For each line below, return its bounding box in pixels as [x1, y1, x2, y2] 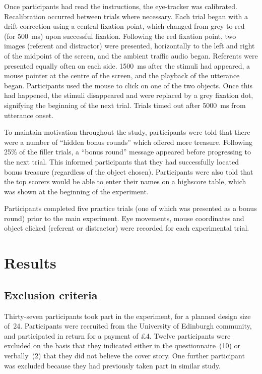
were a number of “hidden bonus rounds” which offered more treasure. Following [4, 136, 253, 147]
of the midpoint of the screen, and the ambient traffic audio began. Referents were [4, 50, 258, 61]
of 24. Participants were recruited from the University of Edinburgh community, [4, 320, 252, 331]
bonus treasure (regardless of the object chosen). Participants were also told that [4, 166, 253, 177]
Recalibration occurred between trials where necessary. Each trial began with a [4, 11, 248, 21]
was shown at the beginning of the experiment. [4, 186, 149, 196]
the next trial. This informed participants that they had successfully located [4, 156, 239, 167]
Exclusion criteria [4, 287, 98, 302]
